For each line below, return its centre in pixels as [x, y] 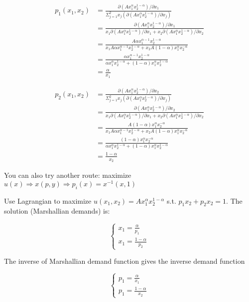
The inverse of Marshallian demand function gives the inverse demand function [124, 261]
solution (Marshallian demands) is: [57, 211]
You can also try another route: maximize [68, 175]
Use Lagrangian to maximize [48, 200]
